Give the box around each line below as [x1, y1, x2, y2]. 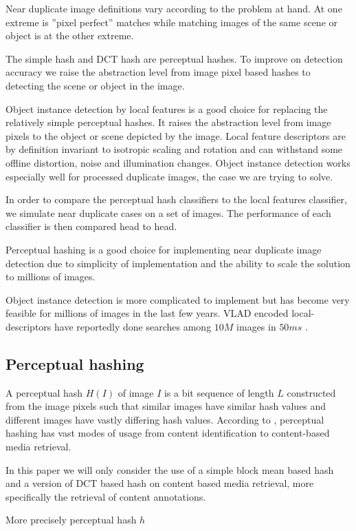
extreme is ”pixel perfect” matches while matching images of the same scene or [5, 14, 337, 29]
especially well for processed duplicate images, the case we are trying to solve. [5, 169, 333, 183]
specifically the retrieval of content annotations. [5, 489, 206, 503]
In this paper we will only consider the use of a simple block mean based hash [5, 462, 334, 477]
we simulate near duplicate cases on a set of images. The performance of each [5, 205, 331, 220]
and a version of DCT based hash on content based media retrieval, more [5, 476, 314, 490]
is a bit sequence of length [164, 385, 274, 399]
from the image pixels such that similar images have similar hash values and [5, 399, 326, 413]
